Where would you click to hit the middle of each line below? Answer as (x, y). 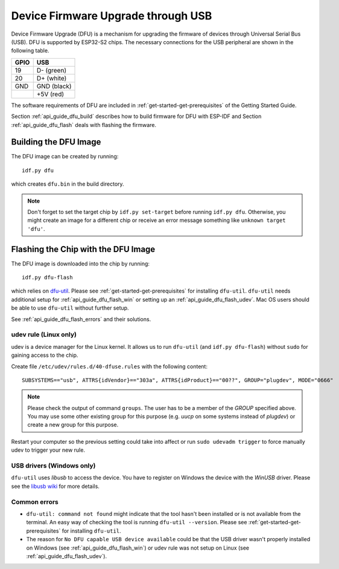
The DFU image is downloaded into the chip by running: (81, 264)
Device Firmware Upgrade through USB (112, 16)
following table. (30, 51)
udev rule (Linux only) (44, 334)
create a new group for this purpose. (73, 425)
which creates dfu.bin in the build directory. (68, 184)
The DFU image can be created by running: (65, 157)
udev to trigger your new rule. (48, 450)
